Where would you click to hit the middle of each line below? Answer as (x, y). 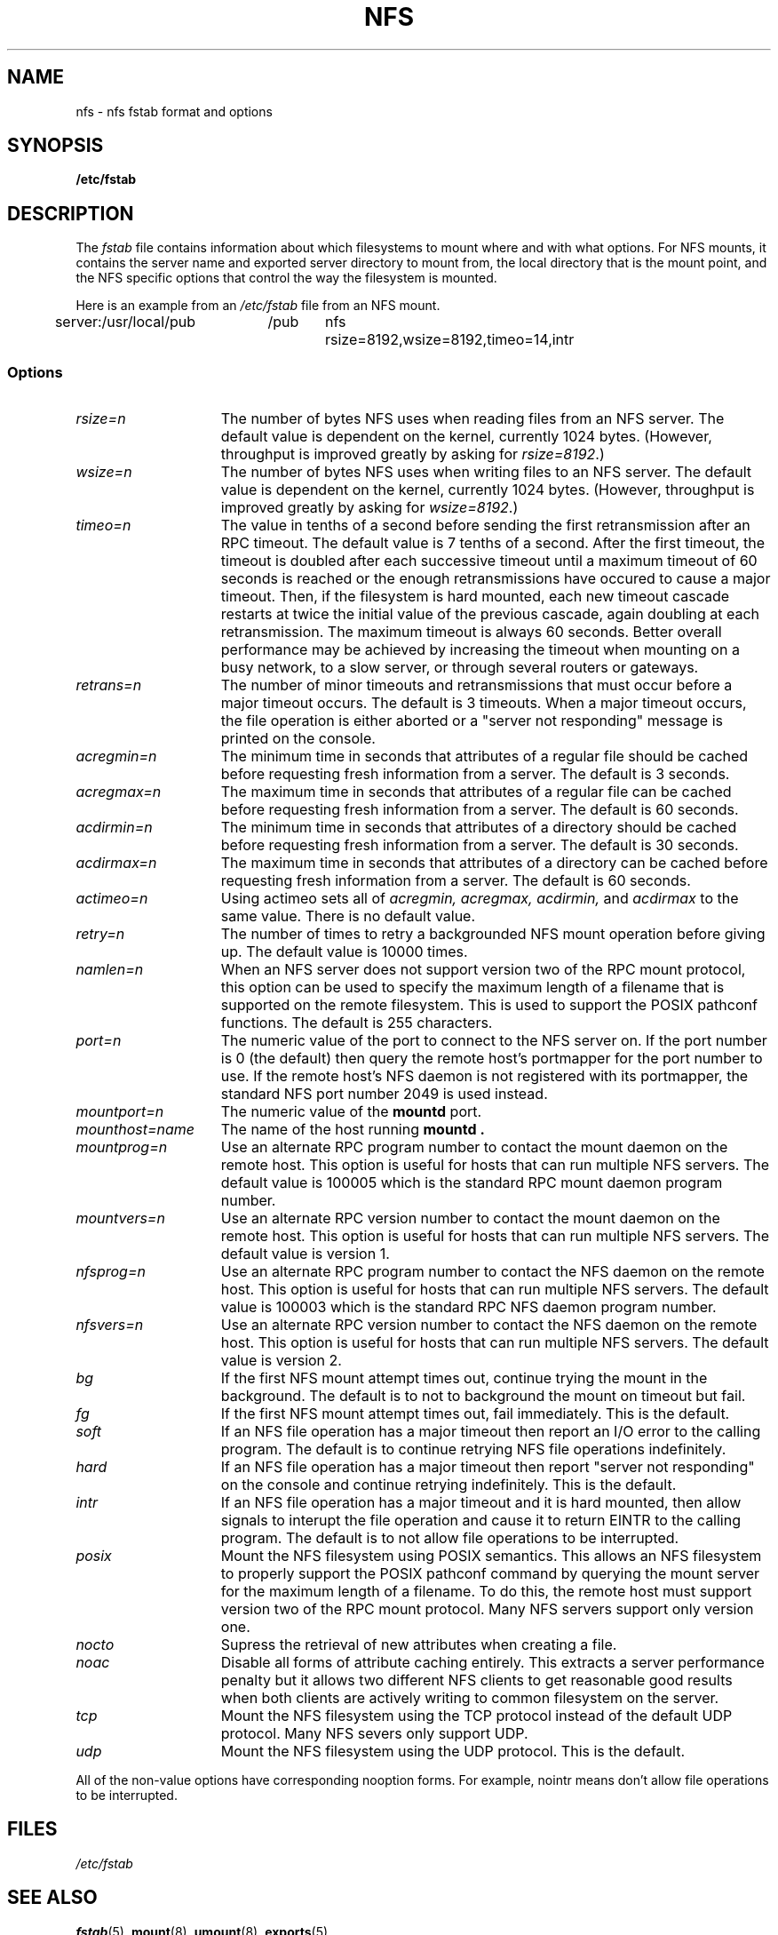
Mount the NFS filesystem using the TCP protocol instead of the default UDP (476, 1716)
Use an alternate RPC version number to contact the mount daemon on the (470, 1218)
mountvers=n (120, 1218)
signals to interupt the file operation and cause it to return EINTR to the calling (480, 1521)
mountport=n (120, 1112)
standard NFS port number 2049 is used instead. (384, 1094)
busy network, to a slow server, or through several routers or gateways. (460, 668)
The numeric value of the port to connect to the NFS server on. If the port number (494, 1041)
